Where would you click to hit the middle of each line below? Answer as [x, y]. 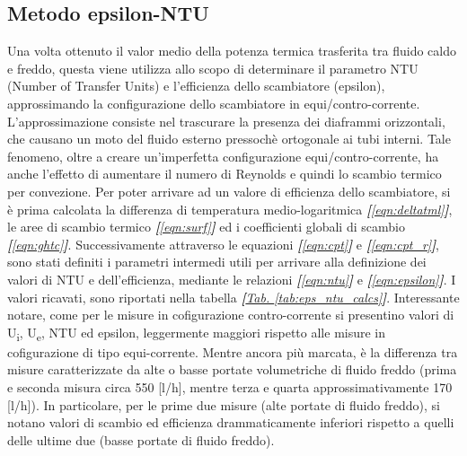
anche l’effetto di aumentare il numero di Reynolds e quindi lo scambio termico [225, 174]
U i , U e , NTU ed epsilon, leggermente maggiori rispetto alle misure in [197, 333]
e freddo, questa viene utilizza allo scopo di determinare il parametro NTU [213, 68]
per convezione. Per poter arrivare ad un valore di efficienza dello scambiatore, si [229, 191]
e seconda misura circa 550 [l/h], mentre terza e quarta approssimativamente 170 [230, 387]
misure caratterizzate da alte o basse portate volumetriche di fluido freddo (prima [232, 369]
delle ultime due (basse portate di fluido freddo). [141, 439]
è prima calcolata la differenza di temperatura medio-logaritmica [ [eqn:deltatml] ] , [230, 209]
